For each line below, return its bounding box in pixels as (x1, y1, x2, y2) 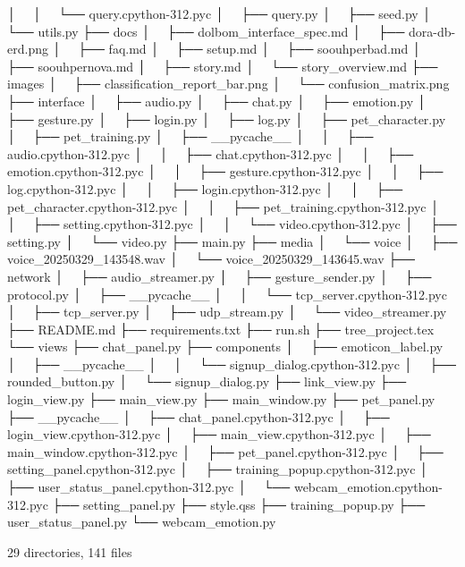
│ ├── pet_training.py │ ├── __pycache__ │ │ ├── (7, 127, 374, 146)
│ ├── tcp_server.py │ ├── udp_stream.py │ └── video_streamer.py (7, 302, 447, 321)
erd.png (7, 39, 48, 58)
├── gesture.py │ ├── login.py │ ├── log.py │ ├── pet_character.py (7, 109, 446, 128)
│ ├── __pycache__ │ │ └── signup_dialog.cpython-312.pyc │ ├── (7, 354, 456, 373)
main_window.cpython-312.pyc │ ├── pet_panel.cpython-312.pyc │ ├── (7, 442, 444, 461)
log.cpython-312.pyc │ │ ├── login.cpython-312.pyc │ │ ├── (7, 179, 403, 198)
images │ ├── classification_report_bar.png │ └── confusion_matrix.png (7, 74, 450, 93)
